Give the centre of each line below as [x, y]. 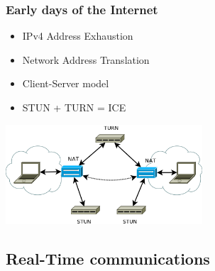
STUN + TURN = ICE [74, 107]
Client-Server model [66, 83]
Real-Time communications [108, 259]
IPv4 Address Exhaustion [78, 36]
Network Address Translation [86, 59]
